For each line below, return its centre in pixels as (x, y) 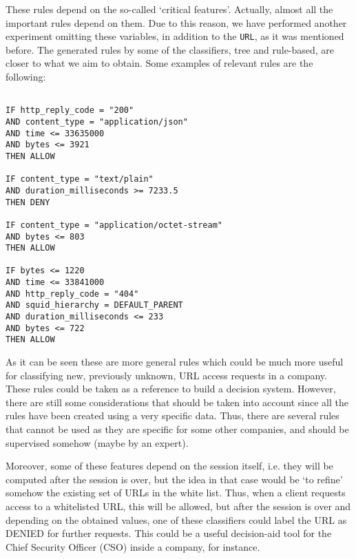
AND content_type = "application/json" (97, 122)
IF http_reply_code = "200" (70, 110)
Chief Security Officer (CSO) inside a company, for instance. (133, 546)
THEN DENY (28, 202)
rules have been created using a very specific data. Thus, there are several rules (172, 415)
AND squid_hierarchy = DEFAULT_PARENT (94, 305)
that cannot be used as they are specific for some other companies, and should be (177, 429)
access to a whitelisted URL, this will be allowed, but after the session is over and (178, 506)
